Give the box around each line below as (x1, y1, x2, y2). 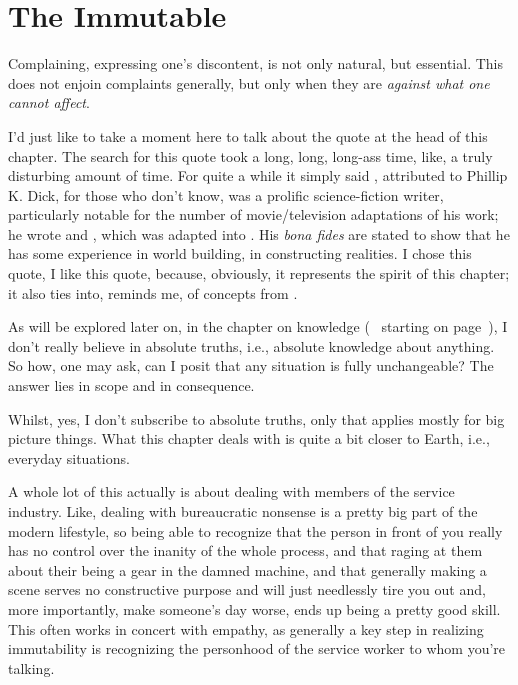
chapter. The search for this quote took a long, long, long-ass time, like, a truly (8, 145, 493, 166)
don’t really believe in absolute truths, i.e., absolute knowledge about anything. (8, 335, 495, 356)
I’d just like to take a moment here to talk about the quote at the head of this (8, 125, 488, 146)
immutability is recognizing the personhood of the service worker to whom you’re (8, 638, 506, 659)
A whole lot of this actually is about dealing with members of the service (8, 481, 455, 502)
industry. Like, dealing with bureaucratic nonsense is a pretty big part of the (8, 501, 478, 521)
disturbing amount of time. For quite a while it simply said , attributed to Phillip (8, 165, 508, 186)
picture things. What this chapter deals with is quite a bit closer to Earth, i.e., (8, 428, 490, 449)
